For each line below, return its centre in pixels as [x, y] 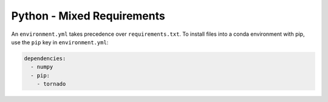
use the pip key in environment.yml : [60, 42]
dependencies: [45, 58]
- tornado [51, 84]
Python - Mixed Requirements [88, 16]
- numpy [42, 67]
